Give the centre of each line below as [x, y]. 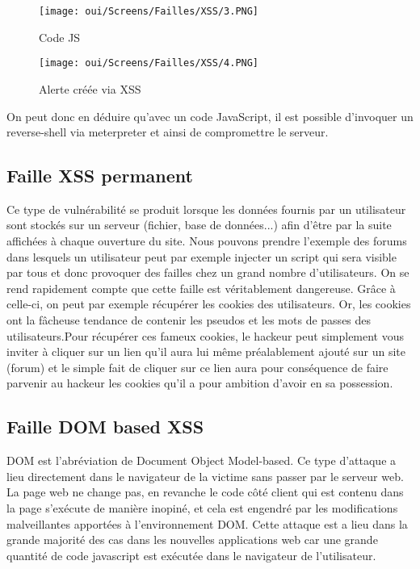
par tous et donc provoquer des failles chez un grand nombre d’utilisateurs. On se [208, 272]
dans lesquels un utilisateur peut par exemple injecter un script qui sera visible [202, 256]
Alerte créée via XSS [90, 88]
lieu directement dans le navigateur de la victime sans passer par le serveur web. [205, 476]
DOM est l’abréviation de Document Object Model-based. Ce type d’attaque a [202, 460]
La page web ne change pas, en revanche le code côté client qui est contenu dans [205, 492]
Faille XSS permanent [100, 176]
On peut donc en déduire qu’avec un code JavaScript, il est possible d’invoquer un [210, 116]
